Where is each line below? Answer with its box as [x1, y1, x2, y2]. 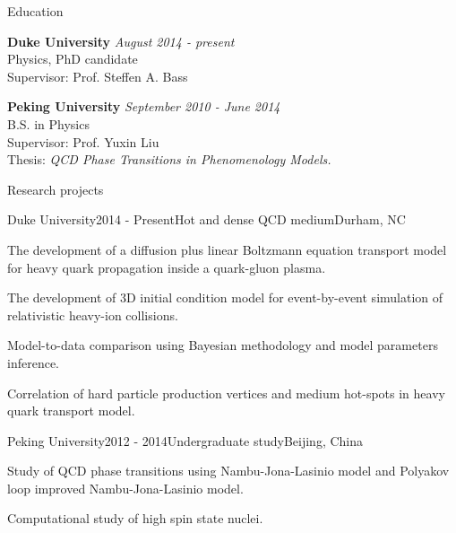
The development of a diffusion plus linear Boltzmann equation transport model [7, 240, 447, 258]
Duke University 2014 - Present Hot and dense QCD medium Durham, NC [7, 210, 406, 229]
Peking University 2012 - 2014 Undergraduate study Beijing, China [7, 431, 364, 450]
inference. [7, 353, 59, 371]
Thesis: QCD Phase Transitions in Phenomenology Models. [7, 150, 331, 169]
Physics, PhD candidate [7, 49, 138, 68]
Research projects [7, 179, 104, 198]
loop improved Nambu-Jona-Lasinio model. [7, 478, 244, 497]
